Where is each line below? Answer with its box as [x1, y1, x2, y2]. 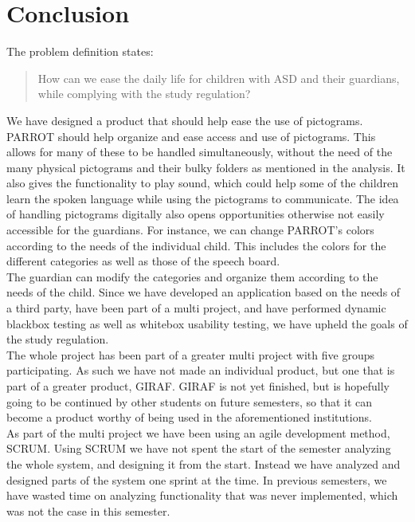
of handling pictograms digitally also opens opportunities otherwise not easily [6, 206, 385, 222]
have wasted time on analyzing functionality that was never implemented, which [6, 487, 398, 504]
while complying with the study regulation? [37, 85, 251, 102]
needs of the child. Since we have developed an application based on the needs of [6, 284, 401, 300]
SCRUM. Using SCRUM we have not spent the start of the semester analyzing [6, 440, 391, 457]
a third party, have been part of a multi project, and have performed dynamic [6, 300, 386, 316]
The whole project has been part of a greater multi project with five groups [6, 346, 374, 363]
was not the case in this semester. [6, 502, 170, 519]
